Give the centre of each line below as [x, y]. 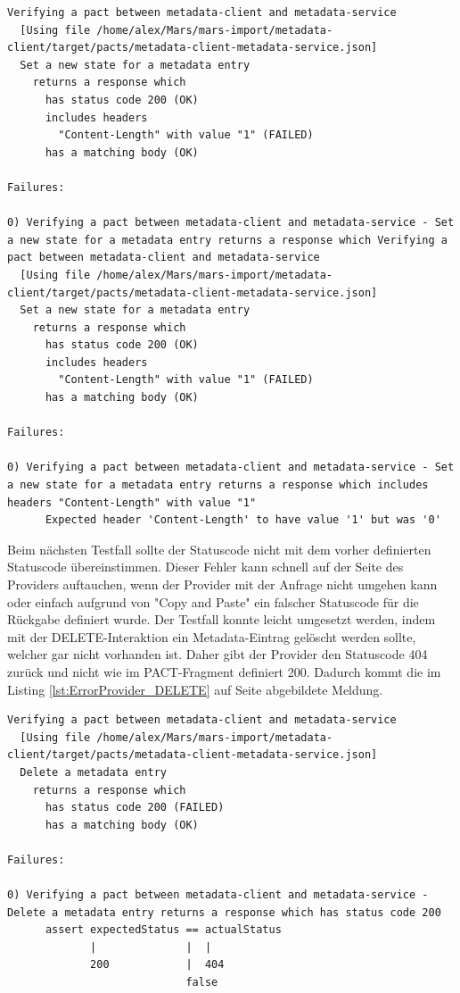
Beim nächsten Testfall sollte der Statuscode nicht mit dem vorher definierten [219, 549]
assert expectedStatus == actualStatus [163, 930]
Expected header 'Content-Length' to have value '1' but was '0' [243, 520]
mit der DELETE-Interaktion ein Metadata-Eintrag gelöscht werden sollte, [212, 636]
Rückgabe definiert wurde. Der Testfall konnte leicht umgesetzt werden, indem [222, 619]
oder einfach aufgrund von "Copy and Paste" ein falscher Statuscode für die [213, 601]
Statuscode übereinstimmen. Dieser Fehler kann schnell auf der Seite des [205, 567]
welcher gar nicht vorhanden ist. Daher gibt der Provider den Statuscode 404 [218, 654]
